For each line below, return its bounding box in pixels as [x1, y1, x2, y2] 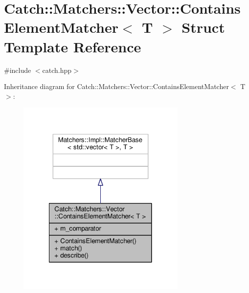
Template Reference [4, 36, 141, 56]
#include [4, 65, 31, 75]
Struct [181, 17, 225, 37]
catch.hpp [42, 65, 72, 75]
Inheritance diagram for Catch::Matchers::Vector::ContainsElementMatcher [4, 81, 229, 91]
